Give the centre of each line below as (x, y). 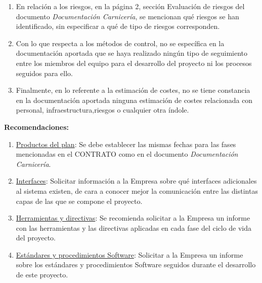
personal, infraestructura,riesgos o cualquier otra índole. (102, 110)
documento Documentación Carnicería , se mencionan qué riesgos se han (127, 16)
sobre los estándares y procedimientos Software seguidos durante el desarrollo (136, 264)
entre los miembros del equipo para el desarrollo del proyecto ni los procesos (134, 63)
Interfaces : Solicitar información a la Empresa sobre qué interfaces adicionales (136, 181)
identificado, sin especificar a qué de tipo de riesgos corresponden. (118, 26)
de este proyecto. (42, 275)
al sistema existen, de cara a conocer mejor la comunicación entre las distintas (137, 190)
